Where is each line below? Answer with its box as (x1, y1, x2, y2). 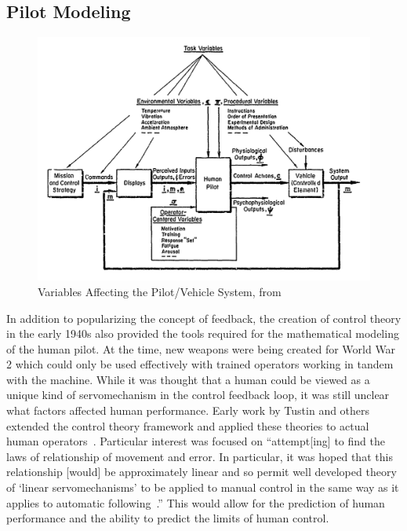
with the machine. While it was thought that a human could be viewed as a (6, 371, 370, 387)
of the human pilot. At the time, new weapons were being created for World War (6, 340, 396, 357)
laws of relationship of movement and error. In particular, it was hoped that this (6, 448, 393, 464)
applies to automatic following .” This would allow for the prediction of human (6, 494, 385, 511)
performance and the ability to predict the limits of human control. (6, 510, 329, 526)
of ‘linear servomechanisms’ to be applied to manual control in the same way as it (6, 479, 399, 496)
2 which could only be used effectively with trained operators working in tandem (6, 356, 394, 372)
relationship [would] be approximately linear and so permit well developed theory (6, 463, 397, 480)
